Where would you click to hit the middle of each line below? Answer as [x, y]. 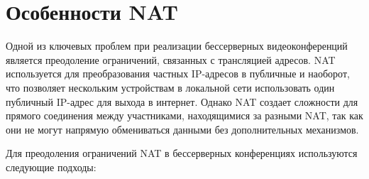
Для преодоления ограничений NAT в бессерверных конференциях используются [182, 153]
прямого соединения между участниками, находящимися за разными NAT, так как [184, 115]
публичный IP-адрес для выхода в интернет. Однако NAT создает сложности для [182, 101]
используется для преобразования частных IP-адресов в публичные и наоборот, [178, 74]
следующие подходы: [51, 167]
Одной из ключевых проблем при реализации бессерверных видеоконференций [177, 46]
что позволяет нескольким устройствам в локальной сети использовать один [170, 87]
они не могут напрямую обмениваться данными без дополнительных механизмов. [182, 129]
